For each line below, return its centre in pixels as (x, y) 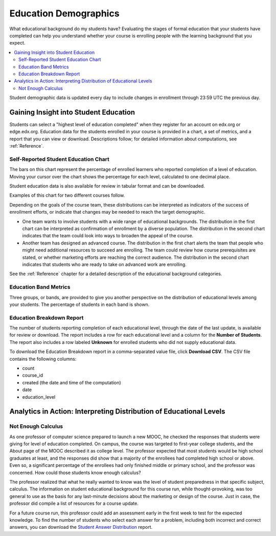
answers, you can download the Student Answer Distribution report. (81, 527)
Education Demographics (64, 13)
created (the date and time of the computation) (72, 382)
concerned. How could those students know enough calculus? (75, 472)
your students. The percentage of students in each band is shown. (79, 304)
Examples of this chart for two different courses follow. (67, 195)
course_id (33, 375)
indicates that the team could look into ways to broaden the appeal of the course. (108, 236)
